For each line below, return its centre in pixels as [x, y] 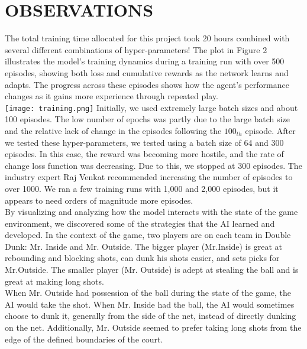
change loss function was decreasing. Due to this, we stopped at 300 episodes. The [153, 165]
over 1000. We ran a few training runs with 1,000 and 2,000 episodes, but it [142, 188]
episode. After [270, 130]
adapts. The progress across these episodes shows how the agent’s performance [147, 84]
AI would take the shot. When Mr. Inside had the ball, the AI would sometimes [150, 304]
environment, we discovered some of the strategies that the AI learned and [140, 223]
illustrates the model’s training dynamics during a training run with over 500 [145, 61]
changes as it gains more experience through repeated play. [112, 96]
